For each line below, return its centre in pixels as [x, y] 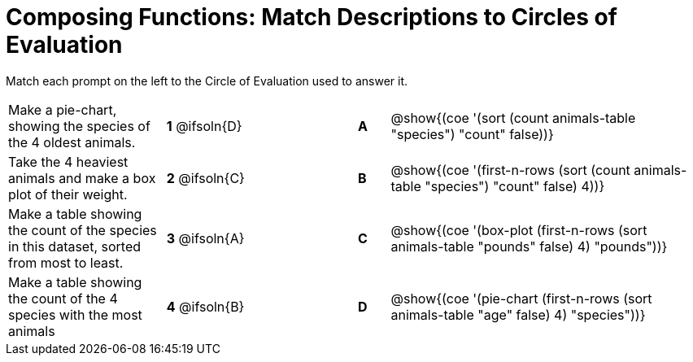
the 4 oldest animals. [72, 142]
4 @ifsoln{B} [205, 306]
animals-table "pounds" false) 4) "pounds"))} [529, 246]
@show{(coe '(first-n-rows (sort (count [510, 170]
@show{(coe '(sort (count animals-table [513, 118]
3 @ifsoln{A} [205, 238]
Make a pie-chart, [63, 109]
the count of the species [83, 230]
